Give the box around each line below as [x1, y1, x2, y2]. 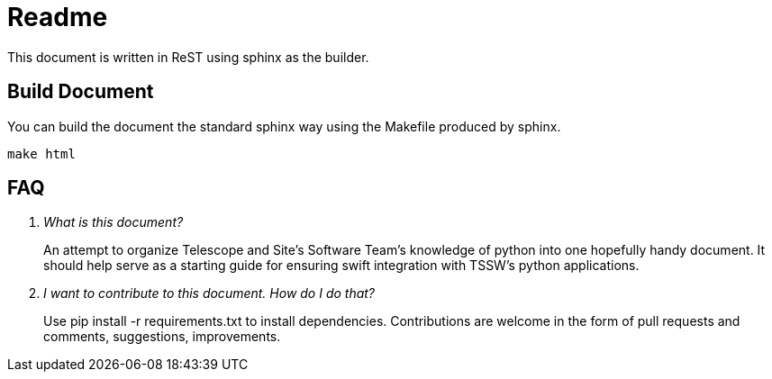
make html [7, 146, 76, 161]
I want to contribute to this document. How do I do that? [43, 285, 376, 302]
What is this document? [43, 214, 184, 230]
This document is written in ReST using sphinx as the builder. [7, 49, 369, 65]
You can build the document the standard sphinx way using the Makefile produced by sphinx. [7, 118, 561, 134]
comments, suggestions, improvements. [43, 329, 281, 345]
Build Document [7, 80, 154, 104]
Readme [7, 2, 108, 32]
